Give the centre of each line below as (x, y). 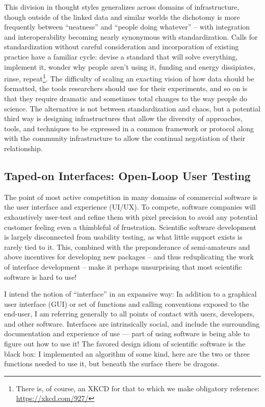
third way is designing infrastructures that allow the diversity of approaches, (123, 118)
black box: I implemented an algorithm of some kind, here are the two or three (127, 353)
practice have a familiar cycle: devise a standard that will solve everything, (121, 56)
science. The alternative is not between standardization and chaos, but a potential (132, 108)
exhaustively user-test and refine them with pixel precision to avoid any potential (131, 216)
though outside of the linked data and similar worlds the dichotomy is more (122, 17)
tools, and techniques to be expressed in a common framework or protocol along (129, 128)
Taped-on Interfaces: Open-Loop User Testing (127, 175)
